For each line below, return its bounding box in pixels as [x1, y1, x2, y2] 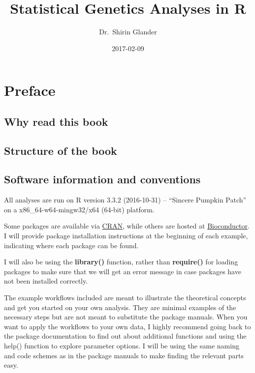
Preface [4, 80, 56, 100]
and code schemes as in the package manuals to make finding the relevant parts [4, 350, 244, 360]
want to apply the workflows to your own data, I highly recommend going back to [4, 321, 251, 331]
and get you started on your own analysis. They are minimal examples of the [4, 302, 236, 312]
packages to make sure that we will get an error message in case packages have [4, 266, 241, 276]
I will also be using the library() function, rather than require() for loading [4, 257, 238, 267]
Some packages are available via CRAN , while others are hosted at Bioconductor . [4, 221, 250, 231]
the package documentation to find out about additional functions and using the [4, 331, 247, 341]
